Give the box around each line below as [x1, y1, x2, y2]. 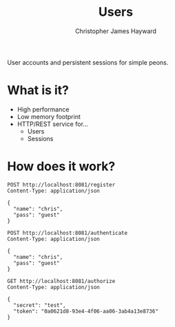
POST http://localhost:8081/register [7, 181, 116, 188]
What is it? [7, 83, 70, 98]
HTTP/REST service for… [17, 120, 88, 128]
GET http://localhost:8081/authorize [7, 277, 116, 284]
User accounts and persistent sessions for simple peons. [7, 58, 169, 66]
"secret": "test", [13, 302, 67, 308]
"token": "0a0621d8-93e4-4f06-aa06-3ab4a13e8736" [13, 308, 158, 315]
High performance [17, 105, 70, 114]
